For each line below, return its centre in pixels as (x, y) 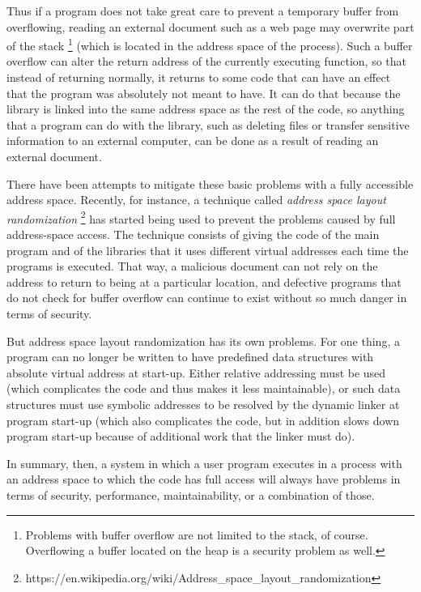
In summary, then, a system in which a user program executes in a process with (204, 463)
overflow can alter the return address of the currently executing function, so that (207, 61)
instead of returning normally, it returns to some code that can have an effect (199, 77)
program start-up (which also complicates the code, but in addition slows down (203, 420)
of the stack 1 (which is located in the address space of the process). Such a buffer (210, 44)
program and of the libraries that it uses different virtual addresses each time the (208, 250)
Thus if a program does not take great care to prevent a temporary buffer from (203, 11)
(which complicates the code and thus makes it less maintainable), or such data (204, 388)
